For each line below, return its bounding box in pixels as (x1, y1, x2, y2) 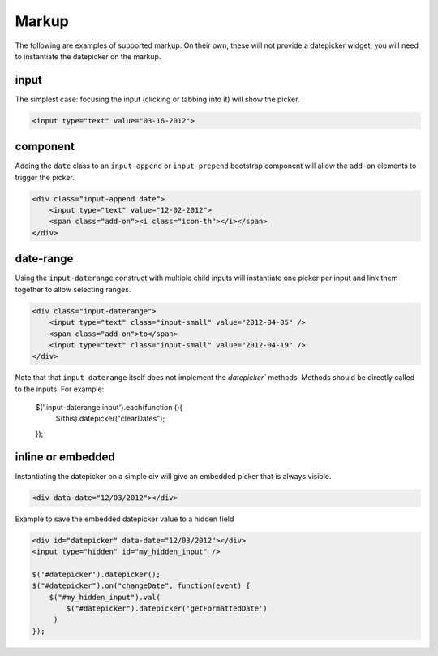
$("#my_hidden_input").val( (49, 593, 161, 602)
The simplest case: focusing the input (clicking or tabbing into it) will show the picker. (15, 94, 300, 104)
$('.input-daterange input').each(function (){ (35, 403, 183, 412)
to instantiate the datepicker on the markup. (15, 51, 161, 61)
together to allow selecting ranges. (15, 284, 131, 294)
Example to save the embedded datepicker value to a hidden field (15, 514, 234, 524)
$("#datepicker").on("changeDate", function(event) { (32, 581, 251, 590)
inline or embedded (15, 450, 115, 464)
